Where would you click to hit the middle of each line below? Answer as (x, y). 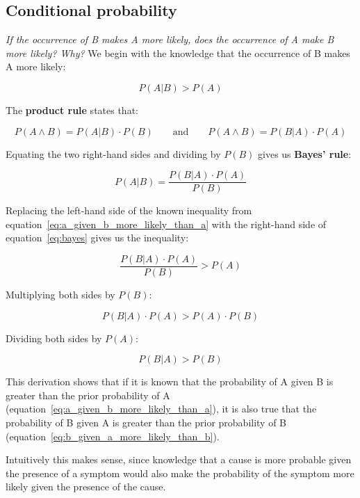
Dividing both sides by (54, 338)
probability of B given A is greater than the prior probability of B (146, 423)
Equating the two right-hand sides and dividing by (113, 153)
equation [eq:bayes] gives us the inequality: (97, 238)
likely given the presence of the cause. (86, 487)
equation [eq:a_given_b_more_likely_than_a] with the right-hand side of (166, 224)
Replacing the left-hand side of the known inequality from (129, 210)
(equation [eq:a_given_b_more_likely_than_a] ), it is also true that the (161, 409)
